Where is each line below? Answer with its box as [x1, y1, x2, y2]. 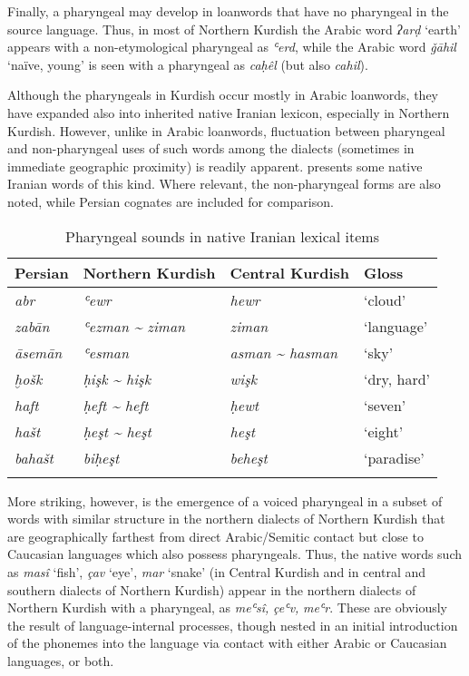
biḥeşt [83, 446, 120, 468]
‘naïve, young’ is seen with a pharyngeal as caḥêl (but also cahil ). [7, 54, 368, 73]
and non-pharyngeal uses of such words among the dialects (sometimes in [7, 139, 415, 158]
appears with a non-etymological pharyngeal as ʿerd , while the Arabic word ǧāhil [7, 37, 456, 56]
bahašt [15, 446, 54, 468]
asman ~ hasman [230, 341, 338, 363]
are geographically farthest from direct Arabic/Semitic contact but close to [7, 526, 424, 545]
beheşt [230, 446, 268, 468]
